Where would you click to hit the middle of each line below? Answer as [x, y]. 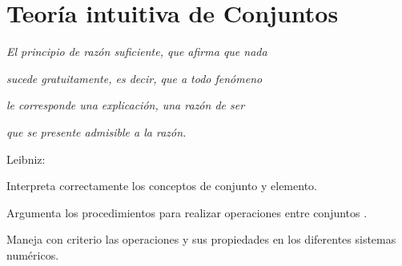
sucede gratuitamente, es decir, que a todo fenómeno [135, 78]
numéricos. [33, 254]
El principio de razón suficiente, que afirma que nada [137, 52]
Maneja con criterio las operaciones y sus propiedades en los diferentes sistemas [201, 239]
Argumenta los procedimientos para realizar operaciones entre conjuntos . [187, 212]
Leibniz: [26, 159]
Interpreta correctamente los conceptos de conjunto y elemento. [162, 186]
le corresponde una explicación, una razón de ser [126, 105]
